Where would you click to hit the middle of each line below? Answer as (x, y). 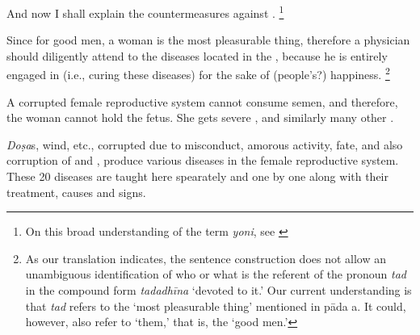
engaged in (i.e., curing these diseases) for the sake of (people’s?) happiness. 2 (198, 73)
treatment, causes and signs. (76, 192)
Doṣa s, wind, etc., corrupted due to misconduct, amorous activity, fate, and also (205, 144)
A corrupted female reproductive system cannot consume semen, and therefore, (202, 101)
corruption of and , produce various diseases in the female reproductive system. (203, 160)
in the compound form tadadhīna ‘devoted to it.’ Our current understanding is (218, 290)
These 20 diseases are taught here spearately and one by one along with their (198, 176)
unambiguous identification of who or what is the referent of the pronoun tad (216, 274)
